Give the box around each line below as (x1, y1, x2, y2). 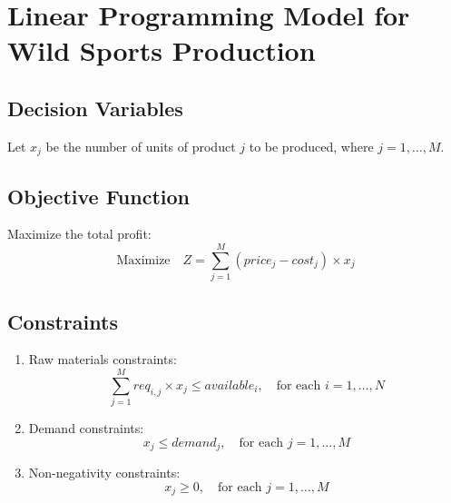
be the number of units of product (45, 136, 236, 155)
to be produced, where (249, 136, 374, 155)
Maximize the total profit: (7, 224, 152, 243)
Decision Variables (7, 94, 183, 122)
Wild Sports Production (7, 32, 316, 69)
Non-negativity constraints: (28, 463, 181, 482)
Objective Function (7, 182, 191, 210)
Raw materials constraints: (28, 350, 177, 369)
